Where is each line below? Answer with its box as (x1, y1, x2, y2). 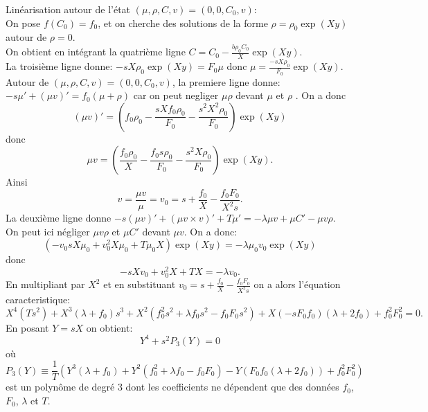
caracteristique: (6, 292, 71, 306)
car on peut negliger (133, 88, 219, 102)
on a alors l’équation (253, 277, 341, 292)
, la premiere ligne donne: (172, 74, 280, 89)
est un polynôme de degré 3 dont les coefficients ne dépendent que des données (6, 379, 339, 394)
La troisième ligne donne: (6, 59, 113, 73)
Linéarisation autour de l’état (6, 2, 131, 16)
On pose (6, 15, 41, 30)
